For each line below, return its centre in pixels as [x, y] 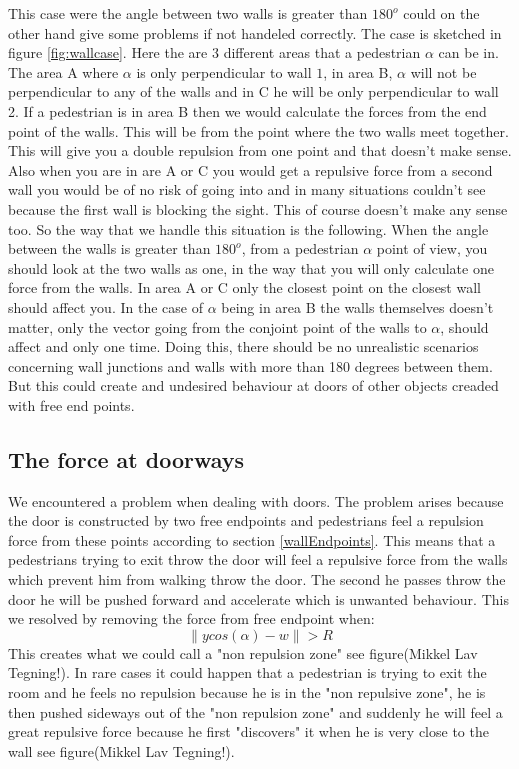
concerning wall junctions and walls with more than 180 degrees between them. [250, 365]
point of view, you [432, 248]
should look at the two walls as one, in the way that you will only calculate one [251, 267]
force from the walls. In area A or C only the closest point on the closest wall [244, 287]
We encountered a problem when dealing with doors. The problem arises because [256, 500]
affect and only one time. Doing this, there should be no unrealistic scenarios [243, 346]
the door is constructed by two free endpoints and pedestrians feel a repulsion [246, 520]
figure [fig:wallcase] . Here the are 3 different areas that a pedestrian [214, 52]
